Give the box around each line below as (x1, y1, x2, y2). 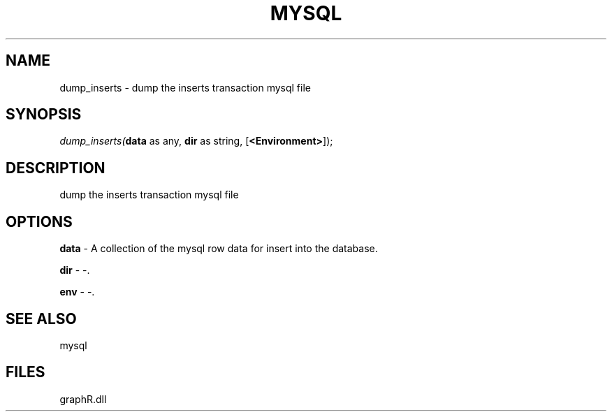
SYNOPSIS (6, 105, 82, 124)
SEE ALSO (6, 309, 77, 328)
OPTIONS (6, 212, 73, 231)
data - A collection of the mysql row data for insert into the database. (59, 242, 378, 255)
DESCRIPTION (6, 159, 105, 177)
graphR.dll (59, 393, 107, 405)
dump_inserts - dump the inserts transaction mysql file (59, 81, 311, 94)
